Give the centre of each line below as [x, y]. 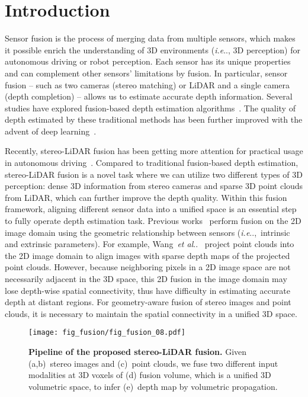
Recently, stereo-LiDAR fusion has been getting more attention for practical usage [154, 151]
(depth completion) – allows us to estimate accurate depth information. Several [149, 96]
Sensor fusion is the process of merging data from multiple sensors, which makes [150, 38]
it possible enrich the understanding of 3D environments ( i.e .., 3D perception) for [153, 49]
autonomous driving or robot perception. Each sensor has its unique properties [148, 61]
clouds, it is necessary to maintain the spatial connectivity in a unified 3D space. [151, 313]
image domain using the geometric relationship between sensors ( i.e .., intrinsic [147, 232]
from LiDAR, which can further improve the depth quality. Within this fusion [146, 197]
